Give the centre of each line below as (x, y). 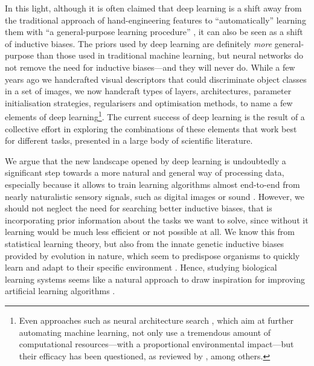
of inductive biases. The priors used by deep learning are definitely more (139, 43)
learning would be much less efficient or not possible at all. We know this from (150, 232)
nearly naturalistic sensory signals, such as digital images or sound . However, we (155, 196)
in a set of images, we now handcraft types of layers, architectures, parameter (148, 91)
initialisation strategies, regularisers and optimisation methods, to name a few (149, 102)
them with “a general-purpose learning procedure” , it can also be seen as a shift (154, 32)
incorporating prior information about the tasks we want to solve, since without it (157, 220)
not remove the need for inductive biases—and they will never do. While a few (150, 67)
